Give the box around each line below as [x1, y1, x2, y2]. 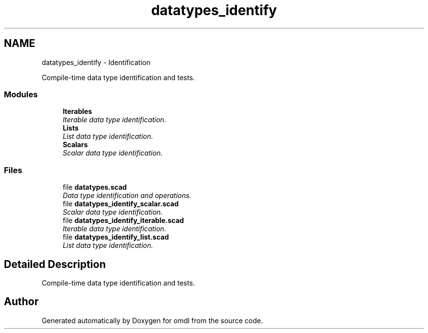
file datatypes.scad [63, 183, 127, 192]
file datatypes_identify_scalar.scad [63, 200, 179, 208]
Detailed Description [4, 258, 106, 270]
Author [4, 295, 39, 308]
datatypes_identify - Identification [42, 58, 150, 67]
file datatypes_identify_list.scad [63, 233, 169, 242]
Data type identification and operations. [63, 191, 192, 200]
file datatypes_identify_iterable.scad [63, 216, 184, 225]
